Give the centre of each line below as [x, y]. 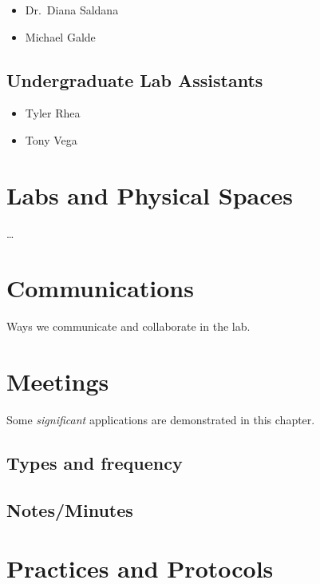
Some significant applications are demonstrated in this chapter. [161, 420]
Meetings [58, 381]
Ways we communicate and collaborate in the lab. [128, 326]
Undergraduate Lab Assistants [135, 79]
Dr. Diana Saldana [72, 10]
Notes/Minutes [70, 509]
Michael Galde [60, 36]
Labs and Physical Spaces [150, 195]
